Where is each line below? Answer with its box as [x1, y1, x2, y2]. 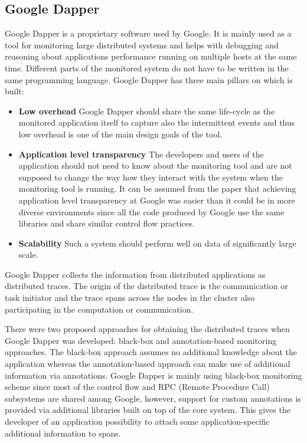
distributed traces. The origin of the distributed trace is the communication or [5, 280, 288, 292]
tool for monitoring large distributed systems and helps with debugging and [5, 38, 279, 51]
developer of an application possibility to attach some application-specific [5, 415, 270, 428]
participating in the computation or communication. [5, 303, 194, 315]
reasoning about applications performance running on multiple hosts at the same [5, 50, 297, 63]
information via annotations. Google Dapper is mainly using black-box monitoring [5, 369, 302, 381]
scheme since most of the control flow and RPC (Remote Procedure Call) [5, 380, 270, 393]
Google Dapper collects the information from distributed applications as [5, 268, 266, 280]
